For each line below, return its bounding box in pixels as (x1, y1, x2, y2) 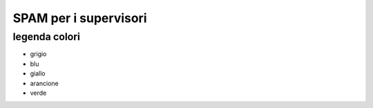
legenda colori (12, 30, 81, 43)
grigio (30, 50, 47, 58)
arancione (30, 79, 59, 87)
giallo (30, 69, 46, 78)
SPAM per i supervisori (12, 10, 147, 26)
